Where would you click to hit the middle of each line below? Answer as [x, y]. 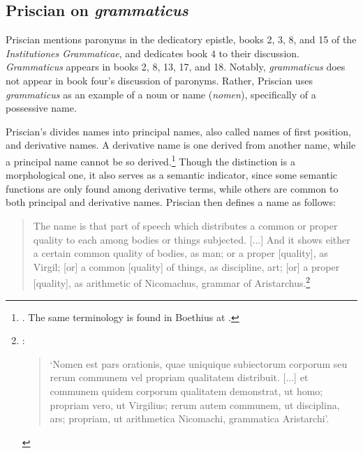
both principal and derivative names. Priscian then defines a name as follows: [171, 202]
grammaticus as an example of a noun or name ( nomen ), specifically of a [161, 94]
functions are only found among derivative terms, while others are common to [172, 188]
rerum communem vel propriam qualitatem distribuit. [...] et [179, 377]
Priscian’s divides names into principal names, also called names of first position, [178, 131]
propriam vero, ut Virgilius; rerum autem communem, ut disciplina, [195, 404]
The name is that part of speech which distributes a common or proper [185, 225]
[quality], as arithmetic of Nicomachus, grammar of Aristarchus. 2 [172, 282]
